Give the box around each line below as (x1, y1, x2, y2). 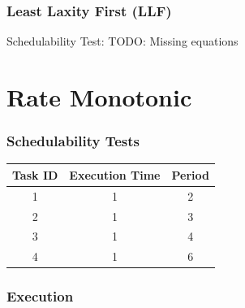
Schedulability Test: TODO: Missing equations (6, 33, 239, 50)
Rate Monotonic (6, 80, 192, 113)
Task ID (12, 166, 58, 183)
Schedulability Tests (6, 131, 140, 151)
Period (171, 166, 209, 183)
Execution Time (69, 166, 161, 183)
